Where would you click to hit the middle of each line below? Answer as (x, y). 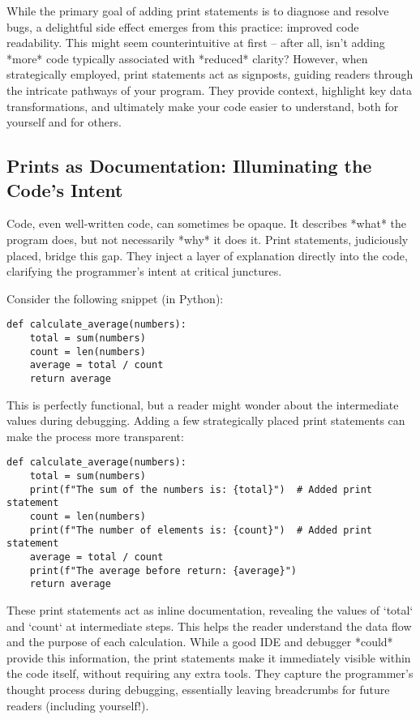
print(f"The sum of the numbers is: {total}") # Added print (201, 489)
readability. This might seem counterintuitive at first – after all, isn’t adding (196, 43)
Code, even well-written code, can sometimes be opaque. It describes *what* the (207, 223)
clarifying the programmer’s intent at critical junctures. (144, 271)
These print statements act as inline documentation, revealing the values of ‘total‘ (210, 609)
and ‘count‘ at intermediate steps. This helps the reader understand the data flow (209, 626)
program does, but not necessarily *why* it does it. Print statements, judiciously (208, 239)
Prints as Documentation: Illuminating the (189, 166)
